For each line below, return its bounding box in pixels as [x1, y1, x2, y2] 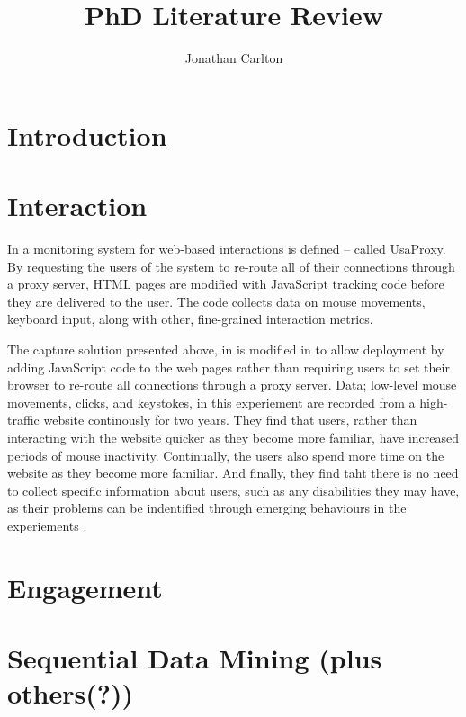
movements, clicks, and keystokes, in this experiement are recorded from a [7, 392, 416, 411]
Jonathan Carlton [184, 49, 283, 67]
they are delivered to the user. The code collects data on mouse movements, [7, 291, 426, 310]
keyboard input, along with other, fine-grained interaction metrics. [7, 309, 373, 328]
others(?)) [7, 675, 134, 712]
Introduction [7, 116, 167, 153]
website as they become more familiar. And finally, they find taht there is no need [7, 463, 459, 482]
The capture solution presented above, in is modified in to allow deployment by [7, 340, 444, 358]
